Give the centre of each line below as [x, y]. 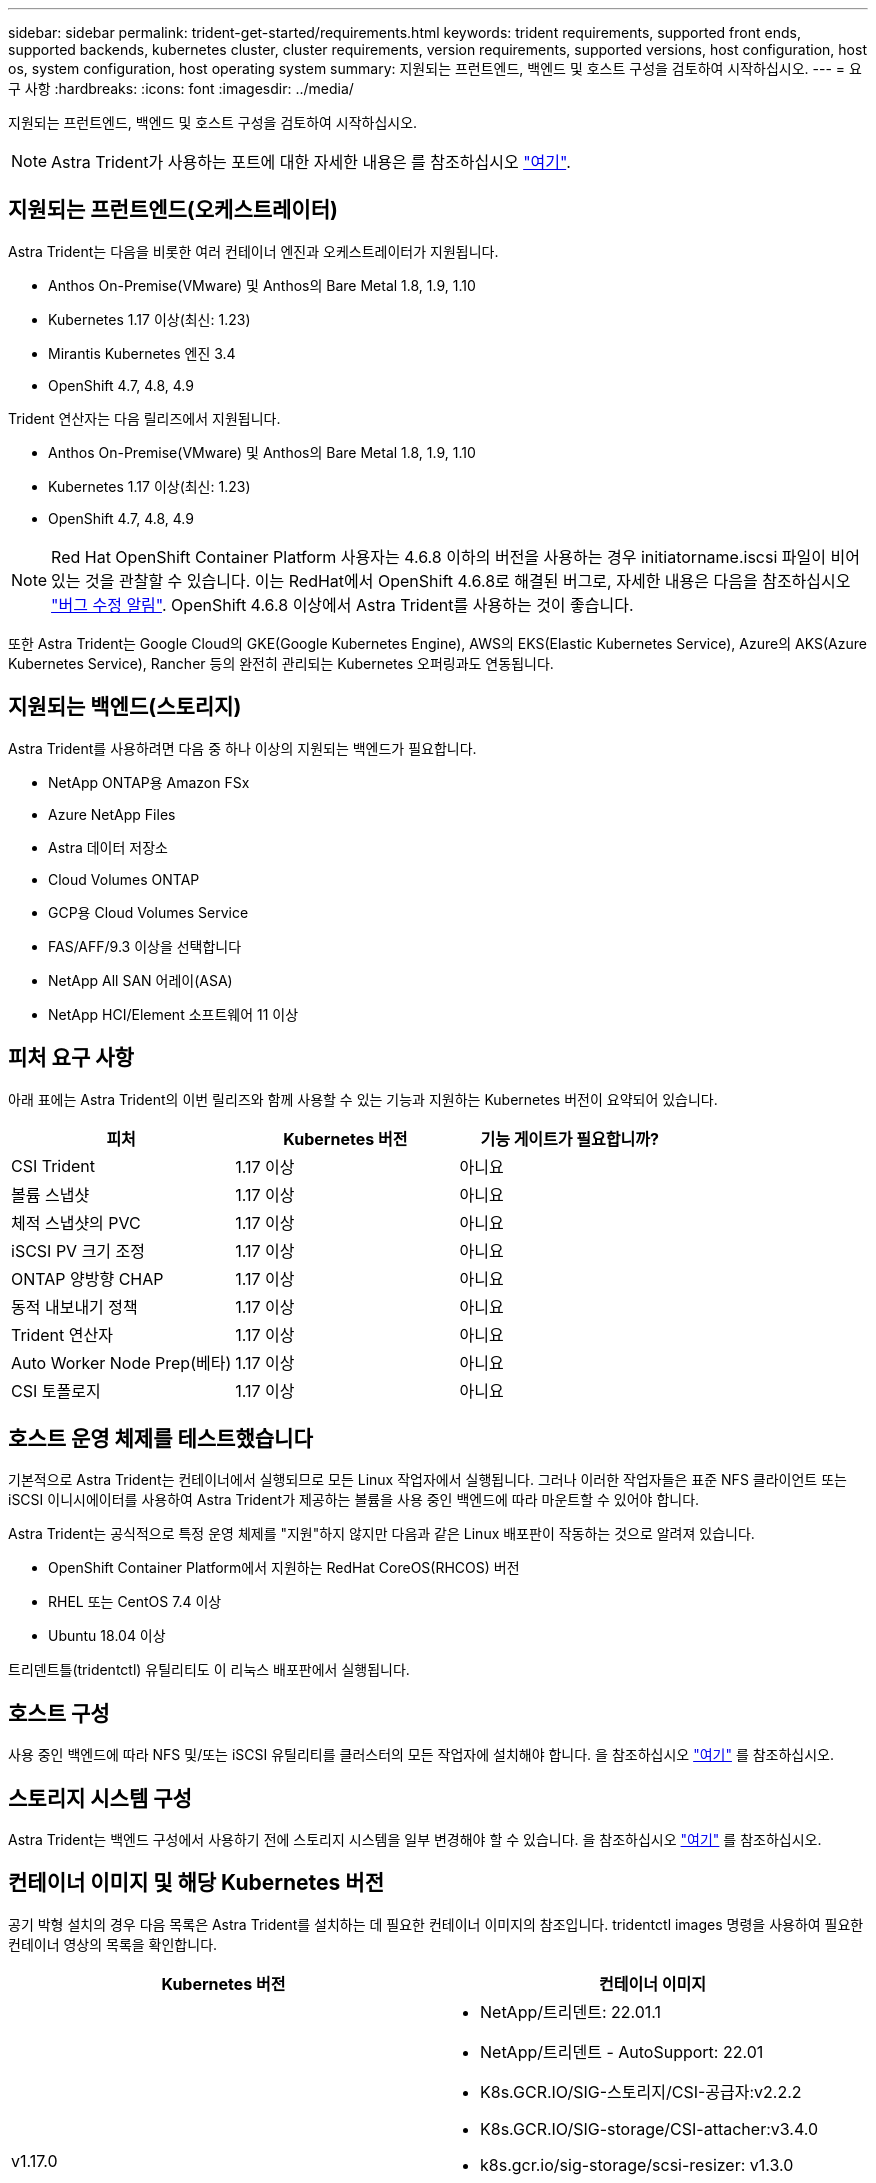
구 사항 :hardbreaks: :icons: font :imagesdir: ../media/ [181, 88]
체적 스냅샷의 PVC [76, 1222]
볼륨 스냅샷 [50, 1194]
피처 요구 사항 [71, 1058]
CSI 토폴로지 [56, 1390]
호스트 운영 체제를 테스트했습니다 [160, 1438]
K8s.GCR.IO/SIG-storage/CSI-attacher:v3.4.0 [649, 2128]
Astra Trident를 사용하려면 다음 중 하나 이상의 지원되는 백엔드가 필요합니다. [242, 748]
